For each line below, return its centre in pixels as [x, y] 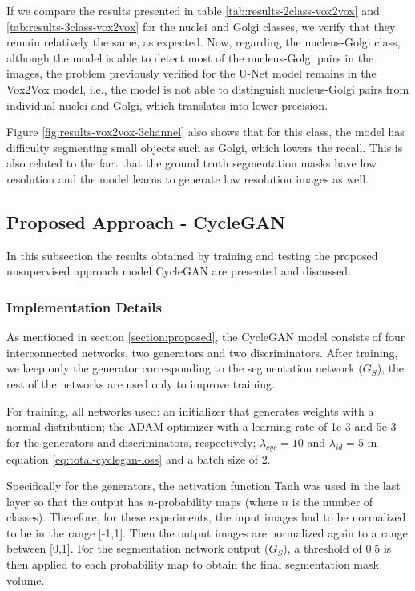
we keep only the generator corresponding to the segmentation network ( [185, 368]
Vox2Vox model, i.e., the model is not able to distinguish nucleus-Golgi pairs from [208, 88]
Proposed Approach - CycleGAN [146, 221]
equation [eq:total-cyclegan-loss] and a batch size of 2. [139, 458]
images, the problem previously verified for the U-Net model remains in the [191, 73]
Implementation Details [84, 306]
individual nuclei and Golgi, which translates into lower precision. [167, 105]
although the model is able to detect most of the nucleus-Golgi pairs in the [190, 57]
